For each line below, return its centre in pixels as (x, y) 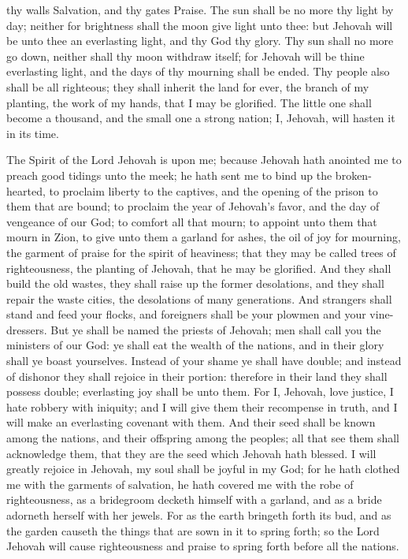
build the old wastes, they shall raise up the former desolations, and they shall (195, 283)
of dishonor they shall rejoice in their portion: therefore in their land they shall (197, 376)
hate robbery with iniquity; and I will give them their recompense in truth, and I (202, 406)
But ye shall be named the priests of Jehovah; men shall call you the (216, 329)
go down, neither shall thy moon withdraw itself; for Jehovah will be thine (185, 56)
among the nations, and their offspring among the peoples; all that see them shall (203, 438)
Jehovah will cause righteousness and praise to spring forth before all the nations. (203, 546)
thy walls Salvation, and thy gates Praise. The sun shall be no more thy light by (200, 9)
